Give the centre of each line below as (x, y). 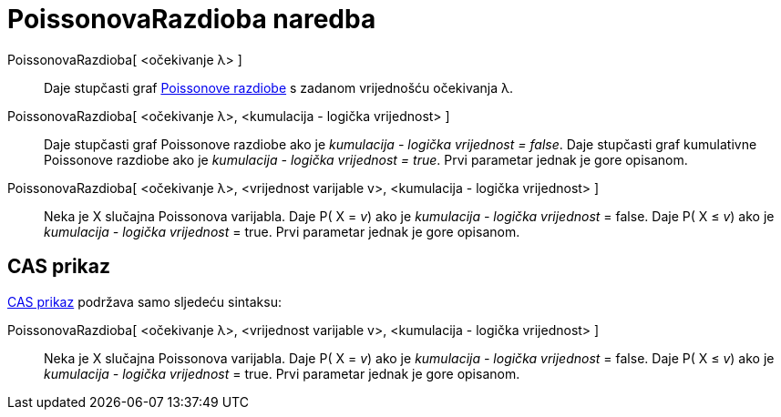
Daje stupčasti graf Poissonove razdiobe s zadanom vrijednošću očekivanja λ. (279, 87)
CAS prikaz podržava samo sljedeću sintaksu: (144, 301)
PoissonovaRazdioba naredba (192, 19)
